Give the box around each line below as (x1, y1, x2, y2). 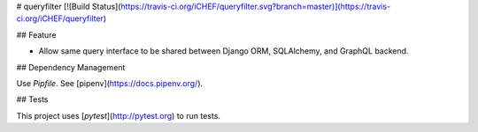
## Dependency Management (16, 62, 126, 72)
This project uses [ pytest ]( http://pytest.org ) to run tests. (16, 110, 221, 121)
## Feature (16, 29, 57, 40)
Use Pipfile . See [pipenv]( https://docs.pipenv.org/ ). (16, 77, 204, 88)
